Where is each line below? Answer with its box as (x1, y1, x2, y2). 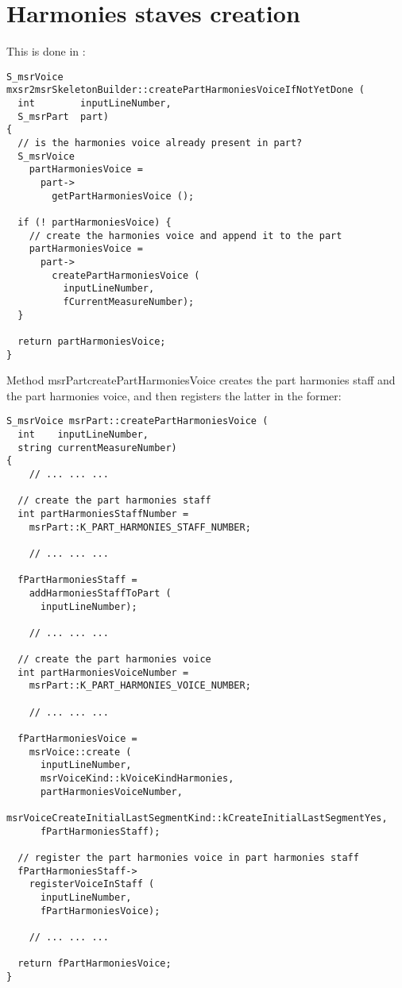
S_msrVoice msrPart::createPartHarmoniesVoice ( (6, 415, 269, 427)
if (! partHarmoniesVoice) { (17, 216, 172, 228)
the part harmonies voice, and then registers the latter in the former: (6, 387, 342, 403)
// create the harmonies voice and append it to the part (29, 230, 342, 241)
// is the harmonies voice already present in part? (17, 137, 303, 149)
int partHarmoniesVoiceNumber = (17, 666, 189, 678)
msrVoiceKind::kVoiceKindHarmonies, (40, 773, 234, 785)
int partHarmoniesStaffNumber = (17, 508, 189, 519)
